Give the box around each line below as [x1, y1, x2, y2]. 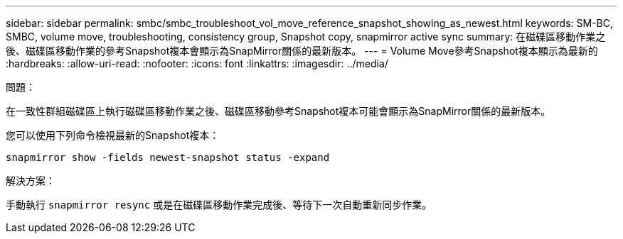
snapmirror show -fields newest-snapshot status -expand [6, 152, 330, 163]
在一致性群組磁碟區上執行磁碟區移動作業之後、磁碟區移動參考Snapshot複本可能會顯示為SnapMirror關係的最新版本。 [6, 105, 551, 117]
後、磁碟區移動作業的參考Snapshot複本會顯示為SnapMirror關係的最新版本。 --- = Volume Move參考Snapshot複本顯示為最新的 [6, 45, 598, 57]
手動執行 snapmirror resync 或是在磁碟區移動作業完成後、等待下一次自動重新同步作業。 [6, 199, 432, 211]
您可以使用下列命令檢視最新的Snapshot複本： [6, 129, 220, 141]
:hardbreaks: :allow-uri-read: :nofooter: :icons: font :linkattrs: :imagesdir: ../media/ [6, 57, 388, 70]
